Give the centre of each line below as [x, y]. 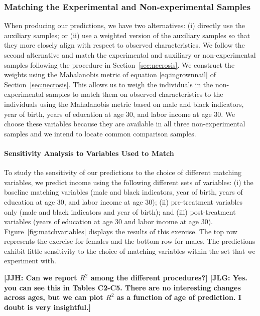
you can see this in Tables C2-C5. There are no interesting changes [122, 287]
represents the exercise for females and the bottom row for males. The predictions [130, 241]
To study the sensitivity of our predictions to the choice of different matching [123, 172]
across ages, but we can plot [54, 297]
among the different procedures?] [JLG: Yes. [169, 278]
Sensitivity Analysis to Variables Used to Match [89, 153]
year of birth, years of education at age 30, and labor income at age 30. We [120, 114]
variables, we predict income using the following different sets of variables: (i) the [129, 182]
